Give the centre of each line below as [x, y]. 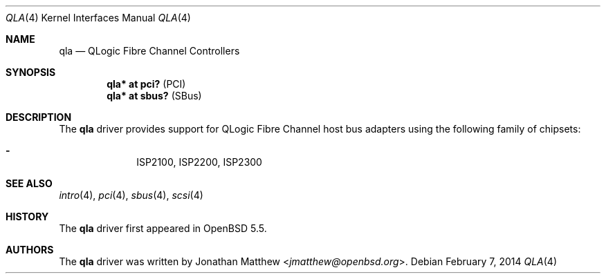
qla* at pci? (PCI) [146, 84]
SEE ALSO [29, 183]
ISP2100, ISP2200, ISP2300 [199, 162]
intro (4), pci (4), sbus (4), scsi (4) [131, 195]
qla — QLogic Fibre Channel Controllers [149, 51]
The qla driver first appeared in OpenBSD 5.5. [163, 228]
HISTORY [27, 217]
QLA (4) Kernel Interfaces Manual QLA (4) [98, 18]
